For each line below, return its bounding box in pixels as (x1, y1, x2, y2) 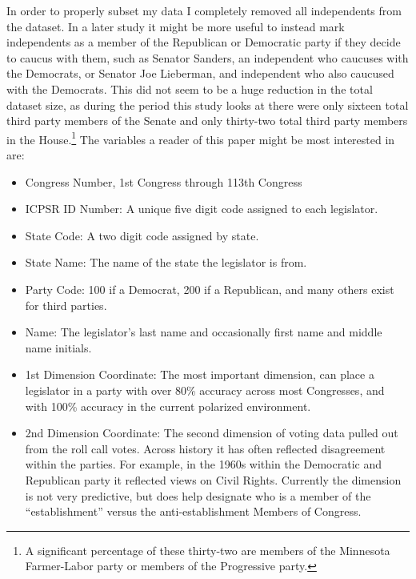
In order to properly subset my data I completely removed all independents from (6, 2, 402, 18)
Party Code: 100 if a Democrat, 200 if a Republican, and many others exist (25, 280, 394, 297)
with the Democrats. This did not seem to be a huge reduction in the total (6, 80, 373, 97)
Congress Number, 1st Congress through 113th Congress (25, 173, 302, 190)
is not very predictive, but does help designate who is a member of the (25, 487, 371, 504)
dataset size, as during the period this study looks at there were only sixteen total (6, 96, 409, 113)
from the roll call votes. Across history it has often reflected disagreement (25, 440, 386, 456)
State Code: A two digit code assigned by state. (25, 227, 259, 243)
